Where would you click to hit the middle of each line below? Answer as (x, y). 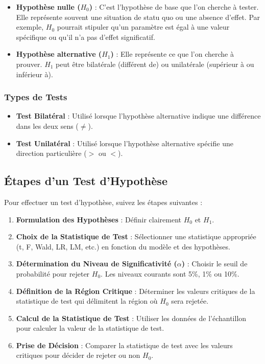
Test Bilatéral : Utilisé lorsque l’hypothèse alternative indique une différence (138, 116)
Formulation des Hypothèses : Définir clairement (99, 219)
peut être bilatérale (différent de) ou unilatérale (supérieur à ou (155, 64)
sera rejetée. (190, 301)
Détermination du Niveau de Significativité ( (97, 264)
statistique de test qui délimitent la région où (87, 301)
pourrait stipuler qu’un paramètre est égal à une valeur (143, 27)
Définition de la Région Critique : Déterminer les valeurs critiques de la (136, 291)
